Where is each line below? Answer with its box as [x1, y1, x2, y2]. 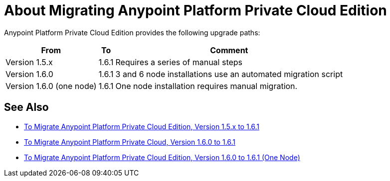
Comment [210, 45, 248, 55]
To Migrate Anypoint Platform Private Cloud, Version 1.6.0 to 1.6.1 [24, 137, 236, 146]
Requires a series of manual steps [115, 57, 243, 67]
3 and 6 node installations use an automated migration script [115, 69, 343, 79]
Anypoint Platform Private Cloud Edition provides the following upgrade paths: [4, 28, 260, 37]
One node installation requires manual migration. [115, 81, 298, 91]
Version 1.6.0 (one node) [5, 81, 97, 91]
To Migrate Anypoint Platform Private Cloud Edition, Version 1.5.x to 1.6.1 [24, 122, 260, 131]
